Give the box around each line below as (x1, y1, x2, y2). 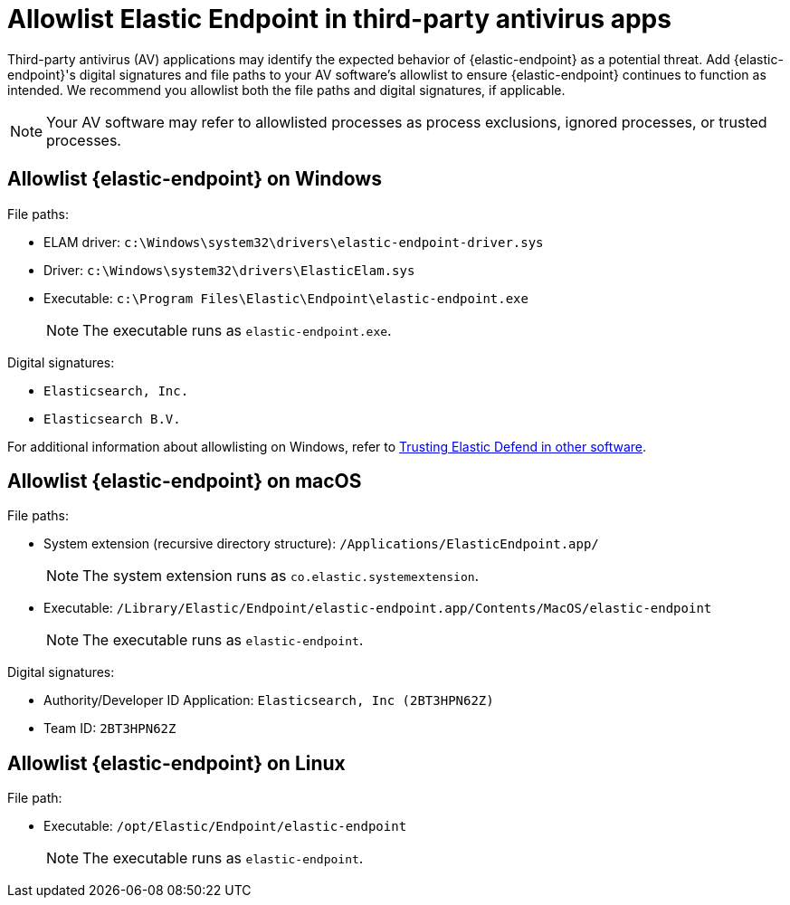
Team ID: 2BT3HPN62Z (43, 720, 176, 737)
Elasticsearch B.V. (43, 411, 181, 426)
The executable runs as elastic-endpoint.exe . (82, 320, 392, 339)
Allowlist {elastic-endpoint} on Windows (7, 167, 382, 191)
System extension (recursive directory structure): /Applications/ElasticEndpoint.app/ (43, 536, 599, 552)
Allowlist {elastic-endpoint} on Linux (7, 751, 346, 775)
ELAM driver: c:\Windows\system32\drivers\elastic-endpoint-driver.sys (43, 233, 544, 250)
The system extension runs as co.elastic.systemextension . (82, 567, 480, 586)
